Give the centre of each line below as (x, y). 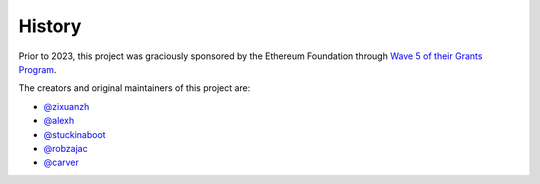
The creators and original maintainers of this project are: (134, 88)
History (50, 26)
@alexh (59, 121)
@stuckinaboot (74, 134)
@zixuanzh (66, 106)
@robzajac (66, 148)
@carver (61, 162)
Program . (37, 69)
